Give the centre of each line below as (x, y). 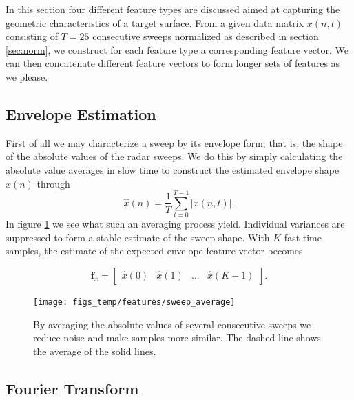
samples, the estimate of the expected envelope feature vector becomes (154, 251)
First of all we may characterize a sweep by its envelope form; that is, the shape (174, 142)
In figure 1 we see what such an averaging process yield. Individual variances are (175, 224)
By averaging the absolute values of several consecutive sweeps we (172, 324)
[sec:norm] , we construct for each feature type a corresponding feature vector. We (177, 49)
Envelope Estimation (81, 113)
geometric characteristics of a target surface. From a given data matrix (155, 22)
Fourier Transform (72, 388)
